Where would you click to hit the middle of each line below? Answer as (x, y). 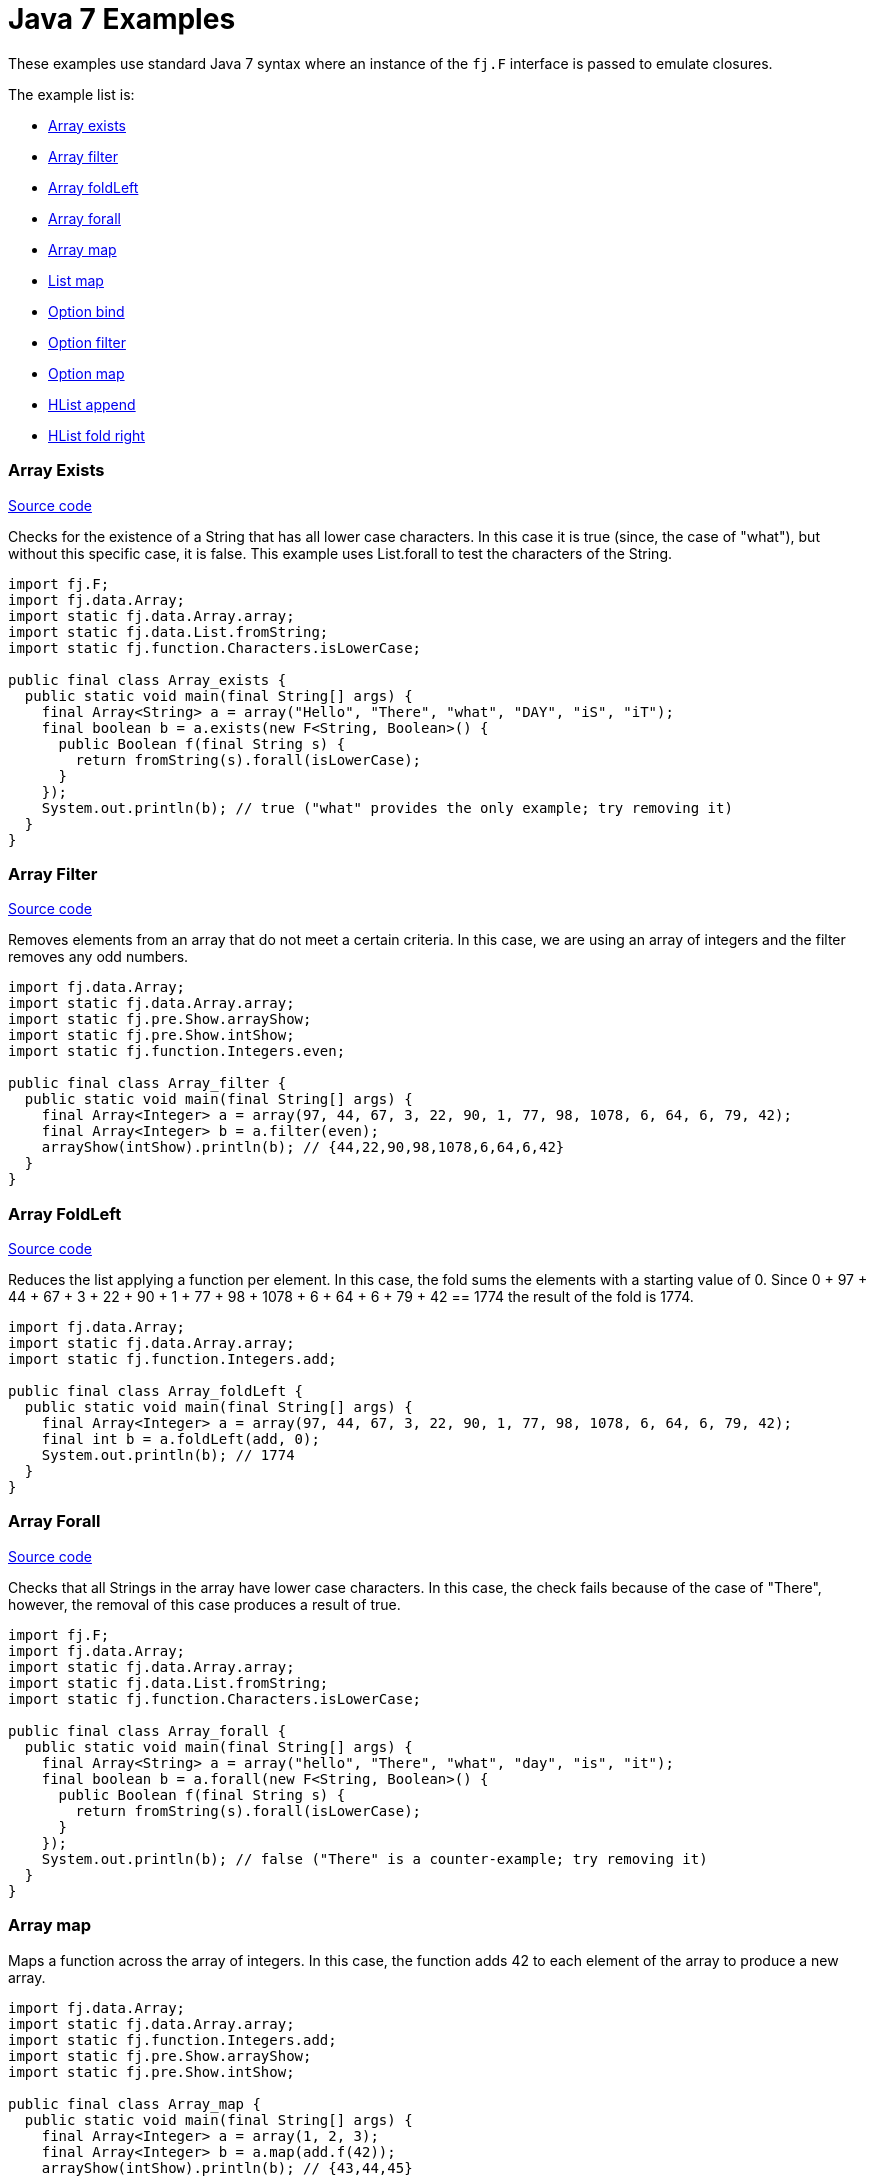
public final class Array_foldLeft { (156, 1391)
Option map (86, 373)
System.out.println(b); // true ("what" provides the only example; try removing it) (387, 807)
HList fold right (96, 435)
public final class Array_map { (134, 2103)
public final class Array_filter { (147, 1083)
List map (76, 280)
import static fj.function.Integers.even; (177, 1051)
